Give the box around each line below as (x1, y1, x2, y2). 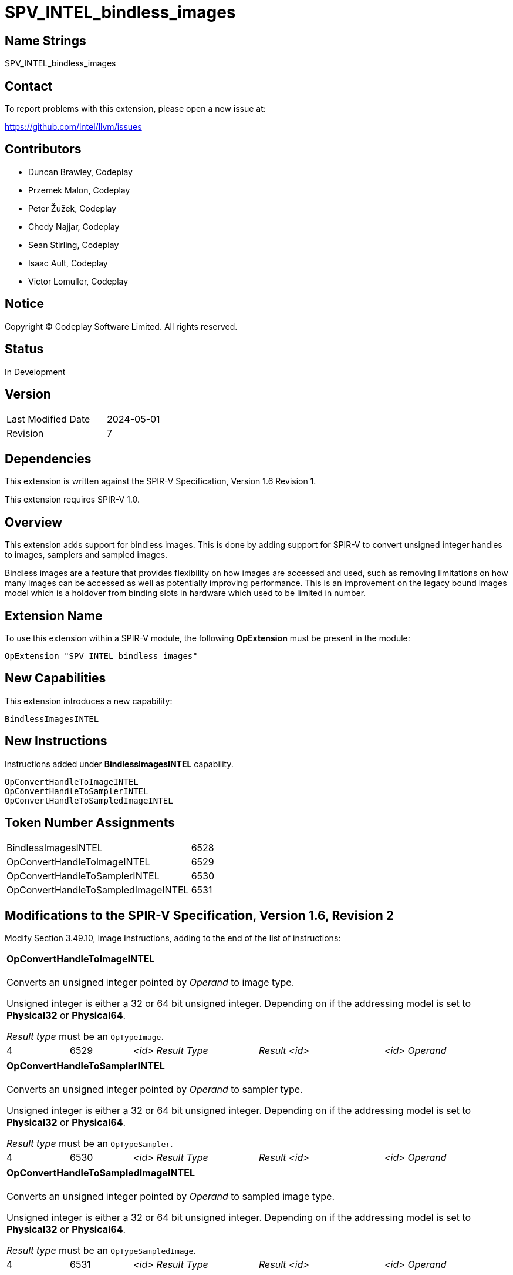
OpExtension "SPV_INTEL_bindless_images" (5, 651, 198, 661)
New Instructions (5, 734, 107, 749)
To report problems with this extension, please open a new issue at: (5, 103, 266, 114)
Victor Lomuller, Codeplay (28, 276, 129, 286)
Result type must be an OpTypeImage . (6, 1030, 164, 1043)
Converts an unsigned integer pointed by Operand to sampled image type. (6, 1190, 335, 1203)
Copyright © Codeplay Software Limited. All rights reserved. (5, 321, 238, 332)
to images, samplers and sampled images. (5, 550, 168, 560)
